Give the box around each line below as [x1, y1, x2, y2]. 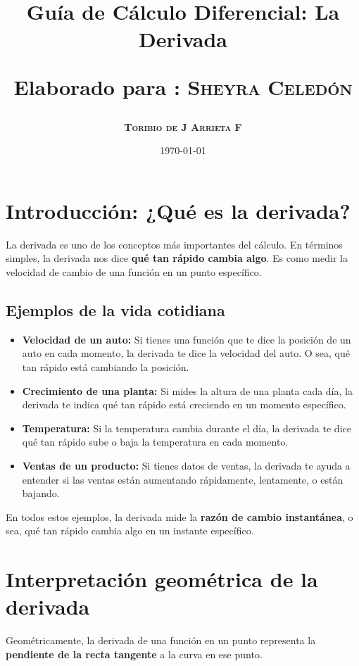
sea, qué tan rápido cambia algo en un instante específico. [6, 523, 254, 538]
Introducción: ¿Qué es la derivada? [6, 196, 351, 225]
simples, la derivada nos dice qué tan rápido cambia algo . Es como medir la [6, 251, 348, 265]
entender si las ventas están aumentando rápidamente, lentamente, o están [22, 472, 344, 486]
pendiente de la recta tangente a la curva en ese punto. [6, 646, 263, 661]
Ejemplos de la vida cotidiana [6, 299, 225, 321]
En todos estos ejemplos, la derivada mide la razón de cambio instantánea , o [6, 509, 353, 524]
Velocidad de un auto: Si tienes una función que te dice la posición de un [22, 332, 351, 346]
